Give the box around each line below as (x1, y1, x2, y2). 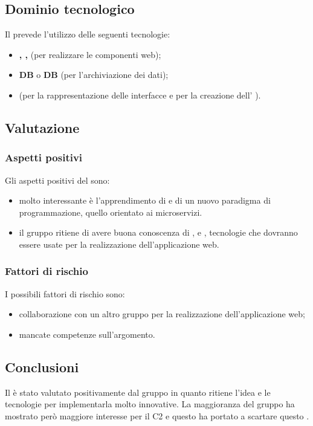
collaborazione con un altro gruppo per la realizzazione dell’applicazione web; (19, 308, 305, 320)
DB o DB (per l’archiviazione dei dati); (19, 68, 169, 81)
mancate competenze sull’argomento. (19, 328, 155, 340)
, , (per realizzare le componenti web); (19, 48, 161, 60)
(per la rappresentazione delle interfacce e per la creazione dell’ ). (19, 88, 261, 101)
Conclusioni (5, 357, 79, 376)
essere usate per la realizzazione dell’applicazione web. (19, 237, 219, 250)
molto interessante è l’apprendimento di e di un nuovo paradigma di (19, 194, 271, 207)
